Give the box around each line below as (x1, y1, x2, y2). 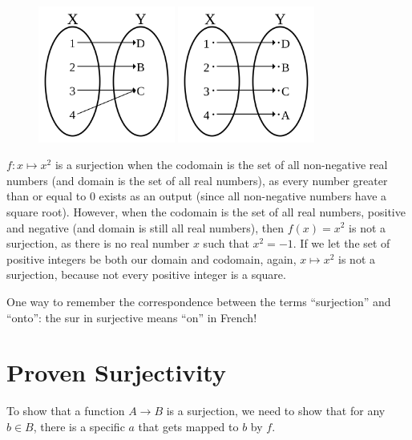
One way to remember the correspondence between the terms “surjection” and (6, 293, 391, 309)
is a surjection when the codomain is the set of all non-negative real (55, 156, 388, 173)
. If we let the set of (293, 235, 390, 252)
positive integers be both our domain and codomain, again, (6, 250, 297, 267)
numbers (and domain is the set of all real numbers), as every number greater (6, 172, 388, 188)
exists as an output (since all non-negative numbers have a (99, 188, 387, 204)
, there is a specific (33, 418, 125, 434)
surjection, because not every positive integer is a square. (6, 266, 286, 283)
